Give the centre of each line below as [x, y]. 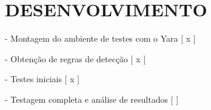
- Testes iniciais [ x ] [42, 79]
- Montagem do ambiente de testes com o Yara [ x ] [100, 38]
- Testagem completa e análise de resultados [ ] [92, 99]
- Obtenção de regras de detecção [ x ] [75, 58]
